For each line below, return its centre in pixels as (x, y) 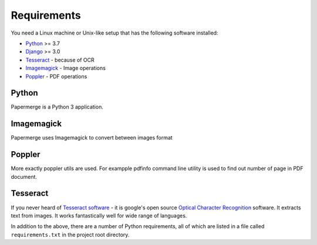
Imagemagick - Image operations (65, 68)
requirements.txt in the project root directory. (70, 234)
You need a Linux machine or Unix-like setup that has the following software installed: (114, 33)
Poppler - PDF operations (56, 76)
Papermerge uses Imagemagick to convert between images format (92, 138)
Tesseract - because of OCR (60, 60)
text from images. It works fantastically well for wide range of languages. (99, 215)
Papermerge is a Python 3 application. (57, 107)
